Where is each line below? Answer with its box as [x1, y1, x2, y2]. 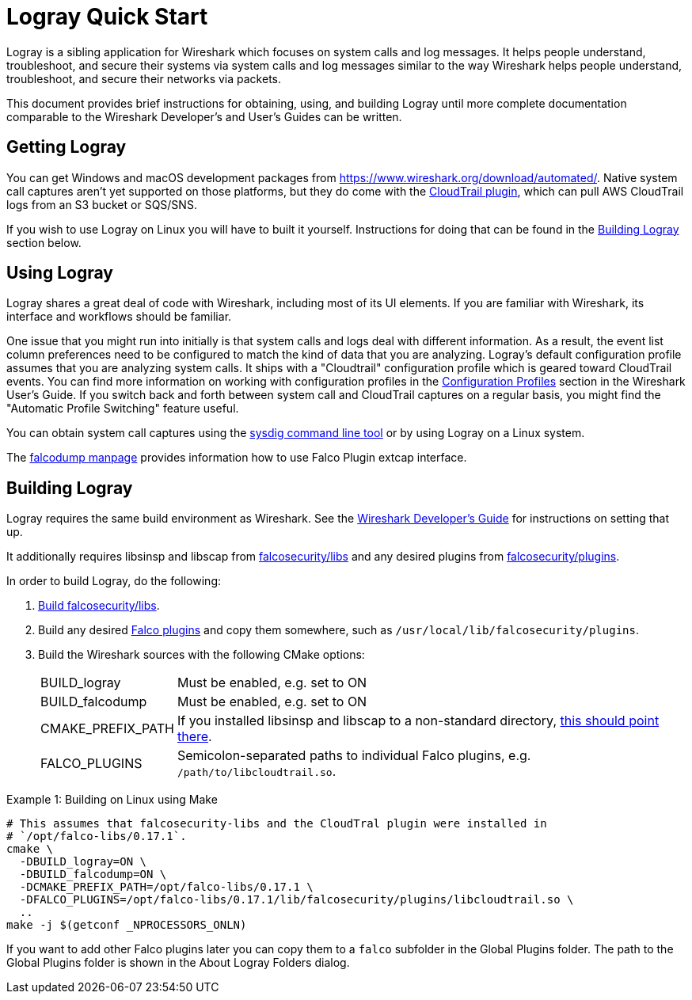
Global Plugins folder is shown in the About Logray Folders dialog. [6, 956, 350, 970]
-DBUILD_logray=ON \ [19, 855, 147, 869]
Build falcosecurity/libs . [38, 599, 160, 613]
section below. [6, 235, 82, 249]
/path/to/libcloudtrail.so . [177, 763, 336, 780]
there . [177, 728, 212, 745]
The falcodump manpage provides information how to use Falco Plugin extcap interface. [6, 451, 467, 465]
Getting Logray [6, 137, 127, 158]
